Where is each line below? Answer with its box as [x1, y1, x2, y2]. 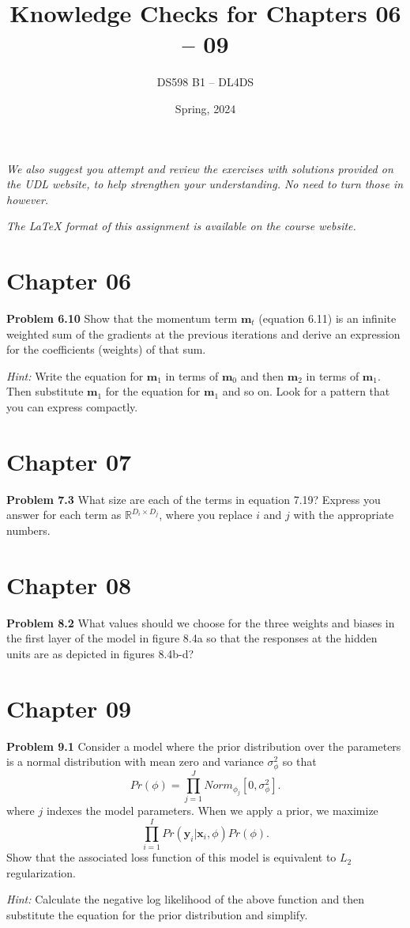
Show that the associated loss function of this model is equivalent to [6, 849, 337, 866]
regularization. [6, 864, 76, 881]
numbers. [6, 521, 51, 538]
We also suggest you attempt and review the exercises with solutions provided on [6, 160, 393, 176]
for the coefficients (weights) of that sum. [6, 341, 206, 358]
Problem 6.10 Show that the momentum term [6, 310, 238, 326]
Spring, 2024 [175, 100, 236, 116]
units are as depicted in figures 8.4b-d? [6, 645, 194, 661]
